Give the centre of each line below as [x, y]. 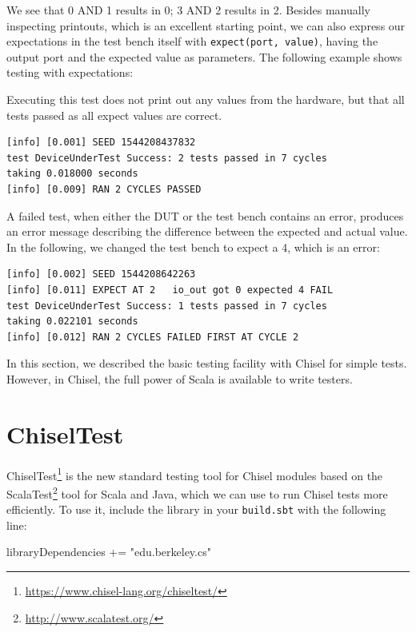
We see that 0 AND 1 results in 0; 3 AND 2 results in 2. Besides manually [188, 10]
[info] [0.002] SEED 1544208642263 [101, 274]
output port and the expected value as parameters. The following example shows [204, 56]
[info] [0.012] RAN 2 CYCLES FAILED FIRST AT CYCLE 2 [153, 337]
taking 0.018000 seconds [72, 174]
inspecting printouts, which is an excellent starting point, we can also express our [206, 25]
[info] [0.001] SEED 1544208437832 [101, 143]
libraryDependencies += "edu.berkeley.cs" [109, 552]
